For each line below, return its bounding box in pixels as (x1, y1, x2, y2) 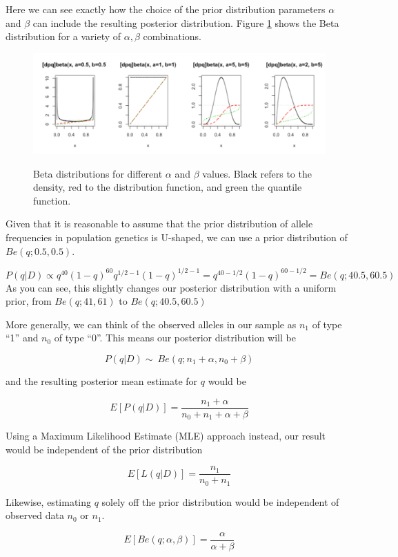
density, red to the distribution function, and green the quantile (33, 180, 302, 194)
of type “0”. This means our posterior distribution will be (54, 330, 296, 345)
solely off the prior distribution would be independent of (101, 494, 339, 509)
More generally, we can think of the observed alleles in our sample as (6, 317, 297, 331)
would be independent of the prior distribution (6, 442, 203, 456)
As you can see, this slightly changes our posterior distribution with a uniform (6, 280, 337, 294)
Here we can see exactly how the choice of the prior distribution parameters (6, 2, 326, 16)
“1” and (6, 330, 39, 345)
